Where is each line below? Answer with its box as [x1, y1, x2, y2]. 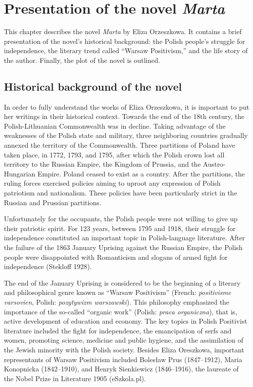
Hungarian [4, 168, 36, 178]
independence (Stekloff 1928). [4, 261, 92, 271]
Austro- [203, 159, 226, 169]
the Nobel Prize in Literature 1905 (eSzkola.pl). [4, 373, 146, 383]
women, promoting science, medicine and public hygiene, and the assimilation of [4, 335, 244, 345]
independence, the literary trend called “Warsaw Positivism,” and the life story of [4, 45, 248, 56]
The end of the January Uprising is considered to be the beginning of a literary [4, 277, 241, 288]
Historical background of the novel [4, 78, 182, 94]
